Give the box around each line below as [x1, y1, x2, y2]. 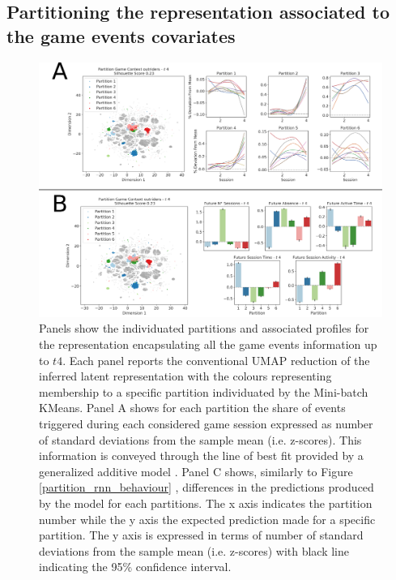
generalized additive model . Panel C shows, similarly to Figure [39, 462, 353, 479]
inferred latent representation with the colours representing [39, 367, 332, 385]
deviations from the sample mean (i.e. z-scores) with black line [39, 542, 350, 559]
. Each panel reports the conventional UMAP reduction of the [62, 351, 370, 368]
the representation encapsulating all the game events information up [39, 336, 377, 353]
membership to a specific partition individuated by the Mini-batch [39, 383, 368, 400]
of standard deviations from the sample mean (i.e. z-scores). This [39, 431, 362, 448]
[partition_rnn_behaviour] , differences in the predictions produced [39, 479, 374, 496]
